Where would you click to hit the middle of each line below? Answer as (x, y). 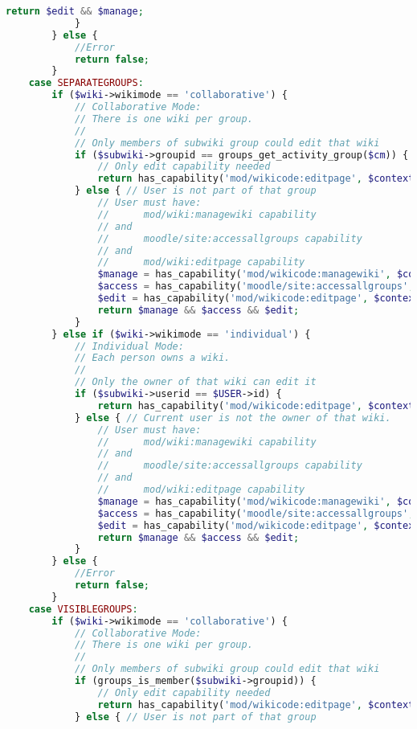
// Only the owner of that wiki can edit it (195, 382)
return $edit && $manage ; (75, 11)
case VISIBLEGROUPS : (83, 609)
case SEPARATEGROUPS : (86, 83)
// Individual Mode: (129, 346)
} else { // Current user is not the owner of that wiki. (233, 418)
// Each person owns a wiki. (152, 358)
